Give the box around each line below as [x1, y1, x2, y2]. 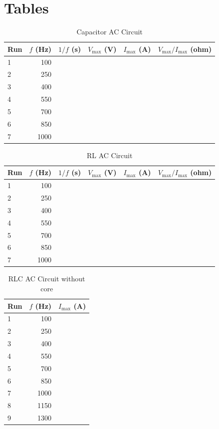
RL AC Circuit [86, 150, 133, 160]
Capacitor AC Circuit [76, 26, 143, 37]
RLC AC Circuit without [8, 273, 85, 284]
